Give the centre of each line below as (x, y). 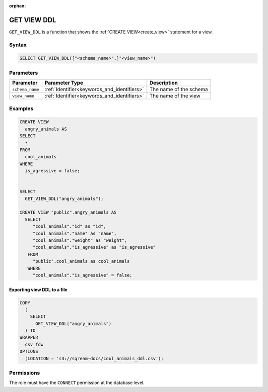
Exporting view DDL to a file (38, 290)
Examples (21, 108)
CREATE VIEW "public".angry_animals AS (68, 212)
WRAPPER (29, 338)
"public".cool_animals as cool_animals (81, 261)
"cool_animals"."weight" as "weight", (80, 240)
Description (164, 83)
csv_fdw (34, 344)
